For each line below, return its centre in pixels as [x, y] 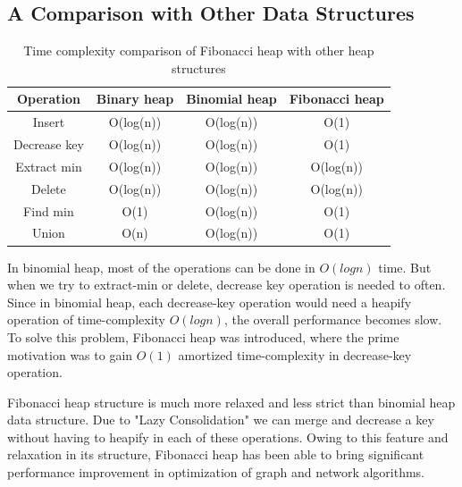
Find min [49, 210]
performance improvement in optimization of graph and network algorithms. [216, 472]
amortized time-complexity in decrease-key [295, 354]
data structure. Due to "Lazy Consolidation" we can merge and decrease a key [221, 420]
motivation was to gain [70, 354]
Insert [49, 122]
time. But [405, 267]
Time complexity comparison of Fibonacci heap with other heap [199, 50]
